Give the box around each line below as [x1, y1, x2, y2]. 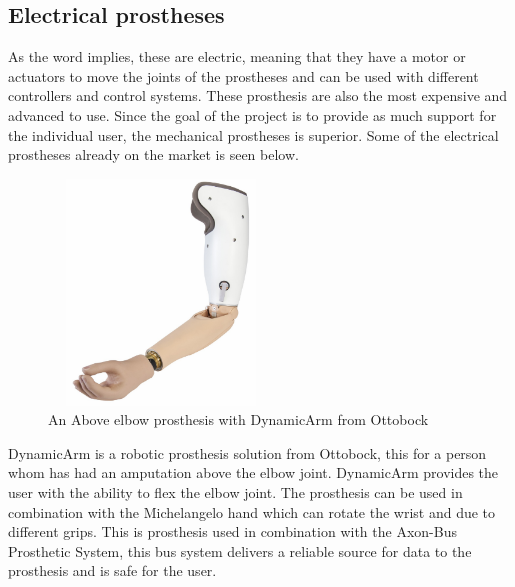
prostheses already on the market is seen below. [8, 144, 299, 165]
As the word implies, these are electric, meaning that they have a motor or [8, 46, 466, 67]
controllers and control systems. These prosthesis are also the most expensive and [8, 85, 508, 106]
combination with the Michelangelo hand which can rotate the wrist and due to [8, 501, 496, 522]
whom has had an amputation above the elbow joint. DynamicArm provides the [8, 462, 499, 483]
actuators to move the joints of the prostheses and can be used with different [8, 65, 479, 86]
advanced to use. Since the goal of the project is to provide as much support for [8, 104, 497, 125]
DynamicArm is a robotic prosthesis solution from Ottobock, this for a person [8, 442, 487, 463]
